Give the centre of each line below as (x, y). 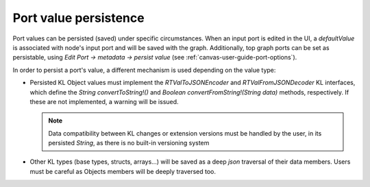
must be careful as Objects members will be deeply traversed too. (123, 171)
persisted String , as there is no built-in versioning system (129, 143)
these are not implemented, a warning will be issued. (104, 101)
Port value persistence (78, 18)
